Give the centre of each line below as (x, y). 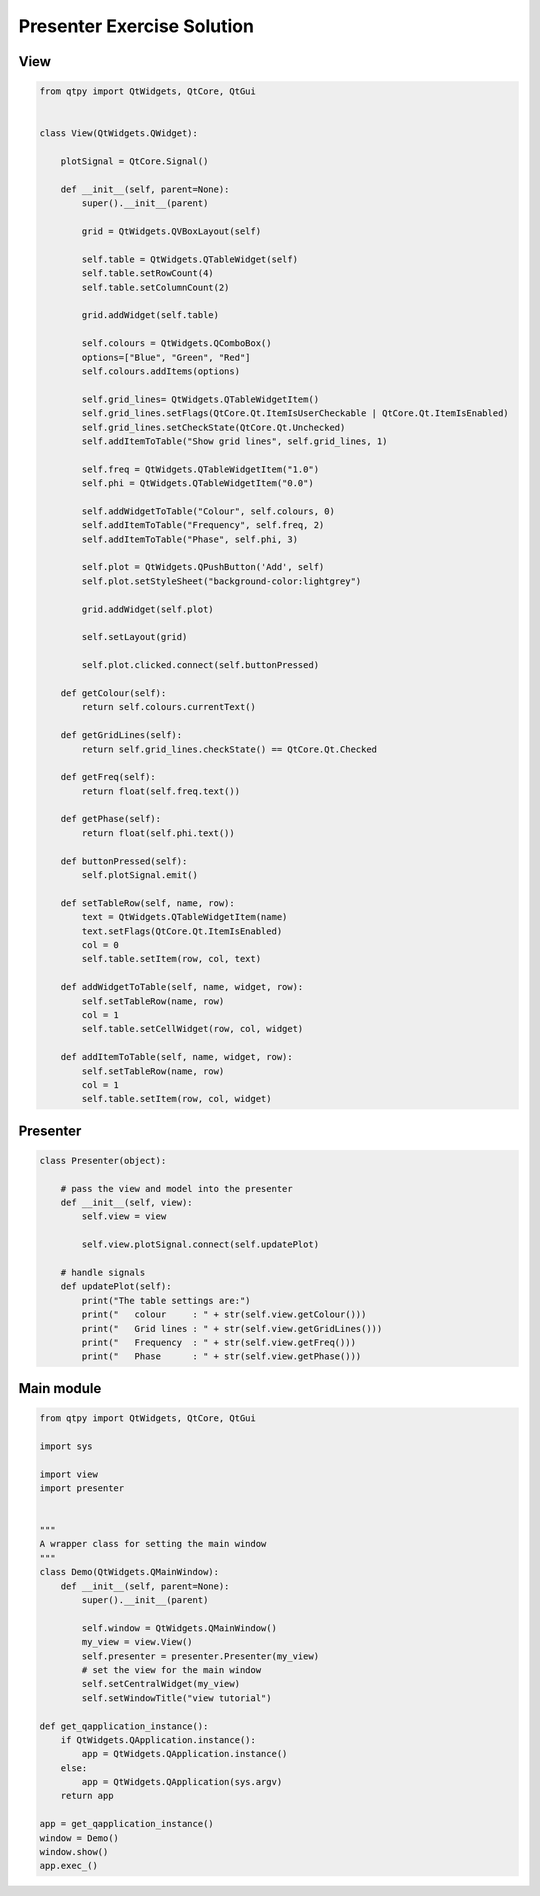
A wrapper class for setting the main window (153, 1544)
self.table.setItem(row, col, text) (171, 959)
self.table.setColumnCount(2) (155, 287)
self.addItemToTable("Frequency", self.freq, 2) (203, 525)
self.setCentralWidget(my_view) (160, 1684)
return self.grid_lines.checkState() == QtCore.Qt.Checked (229, 749)
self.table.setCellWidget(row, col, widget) (192, 1029)
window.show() (74, 1852)
